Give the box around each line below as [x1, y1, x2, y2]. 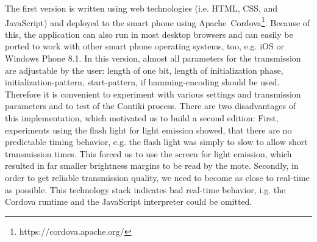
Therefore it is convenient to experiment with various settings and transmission [5, 87, 301, 100]
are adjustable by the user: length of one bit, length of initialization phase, [5, 63, 283, 76]
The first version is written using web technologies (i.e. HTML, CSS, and [5, 2, 278, 14]
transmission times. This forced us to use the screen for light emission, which [5, 147, 292, 160]
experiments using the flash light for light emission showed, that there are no [5, 123, 292, 136]
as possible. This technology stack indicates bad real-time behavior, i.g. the [5, 183, 286, 196]
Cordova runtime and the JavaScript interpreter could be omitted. [5, 195, 252, 208]
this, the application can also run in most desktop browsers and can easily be [5, 27, 293, 40]
